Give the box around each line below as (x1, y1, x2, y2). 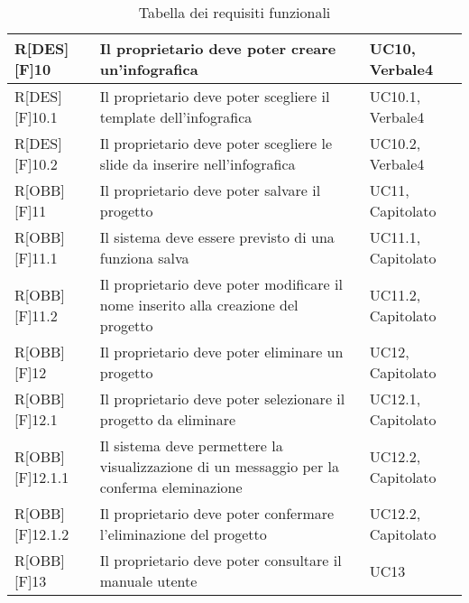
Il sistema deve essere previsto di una (99, 227, 335, 247)
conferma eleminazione (99, 477, 243, 497)
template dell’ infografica (99, 107, 253, 127)
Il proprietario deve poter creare (99, 38, 336, 59)
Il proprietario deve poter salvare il (99, 180, 321, 200)
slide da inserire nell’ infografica (99, 153, 296, 174)
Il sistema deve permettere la (99, 435, 283, 456)
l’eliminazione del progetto (99, 524, 267, 544)
